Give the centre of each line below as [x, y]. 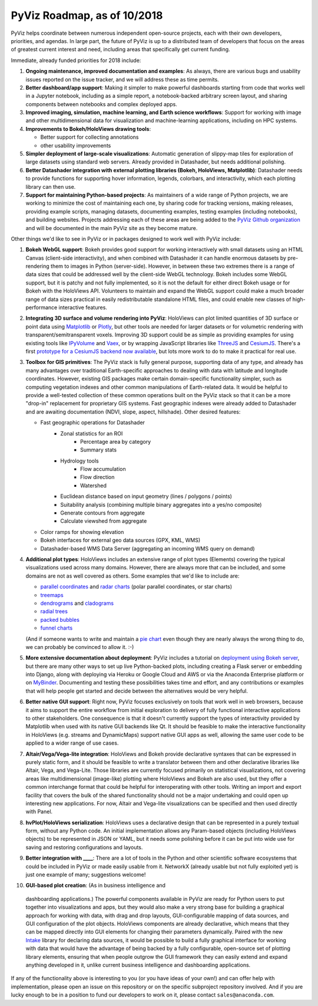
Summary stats [99, 450]
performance [42, 307]
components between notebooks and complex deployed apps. [102, 104]
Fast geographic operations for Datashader [93, 422]
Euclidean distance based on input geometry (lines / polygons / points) [146, 496]
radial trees [54, 611]
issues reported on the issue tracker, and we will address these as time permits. [122, 79]
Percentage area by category [116, 441]
